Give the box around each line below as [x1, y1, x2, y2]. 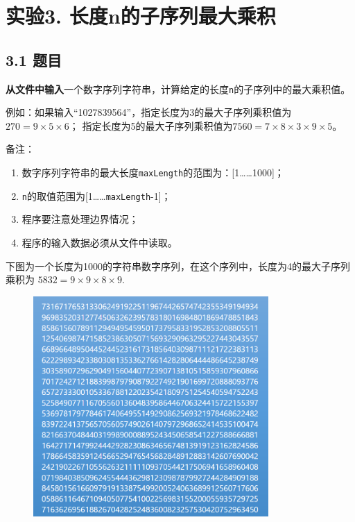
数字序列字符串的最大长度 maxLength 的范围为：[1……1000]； [21, 165, 284, 180]
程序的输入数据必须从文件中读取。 [21, 235, 177, 249]
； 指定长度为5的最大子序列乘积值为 [69, 118, 233, 133]
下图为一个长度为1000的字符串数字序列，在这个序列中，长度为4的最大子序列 [6, 258, 350, 273]
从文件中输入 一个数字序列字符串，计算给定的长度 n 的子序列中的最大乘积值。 [6, 81, 351, 96]
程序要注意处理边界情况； [21, 212, 139, 226]
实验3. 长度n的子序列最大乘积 [6, 1, 276, 30]
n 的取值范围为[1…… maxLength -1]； [21, 188, 171, 203]
